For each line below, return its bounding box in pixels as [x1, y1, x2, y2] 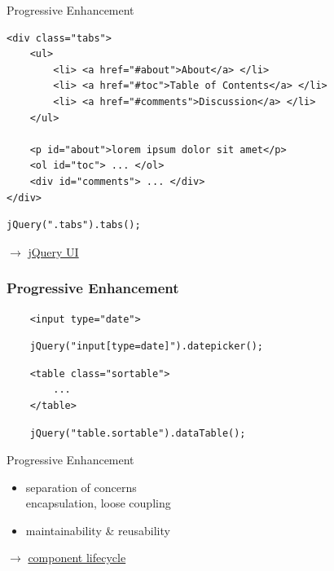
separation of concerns [25, 478, 137, 495]
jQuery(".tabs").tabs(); [7, 219, 141, 231]
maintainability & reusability [25, 521, 170, 538]
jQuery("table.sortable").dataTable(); [29, 427, 246, 439]
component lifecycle [28, 549, 126, 566]
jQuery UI [28, 243, 79, 260]
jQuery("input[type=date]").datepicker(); [29, 340, 263, 353]
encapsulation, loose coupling [25, 494, 171, 512]
